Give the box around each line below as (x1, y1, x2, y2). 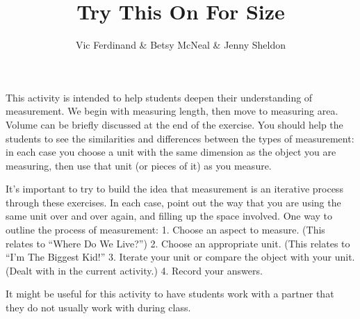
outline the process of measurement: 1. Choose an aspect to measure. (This (6, 222, 325, 237)
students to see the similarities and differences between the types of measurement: (6, 131, 354, 145)
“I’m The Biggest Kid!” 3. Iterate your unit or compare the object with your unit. (6, 250, 355, 264)
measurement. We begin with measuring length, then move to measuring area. (6, 104, 338, 118)
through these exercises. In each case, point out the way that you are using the (6, 195, 341, 209)
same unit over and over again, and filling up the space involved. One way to (6, 208, 333, 223)
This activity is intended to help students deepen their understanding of (6, 90, 313, 104)
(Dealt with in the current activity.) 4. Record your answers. (6, 263, 263, 277)
